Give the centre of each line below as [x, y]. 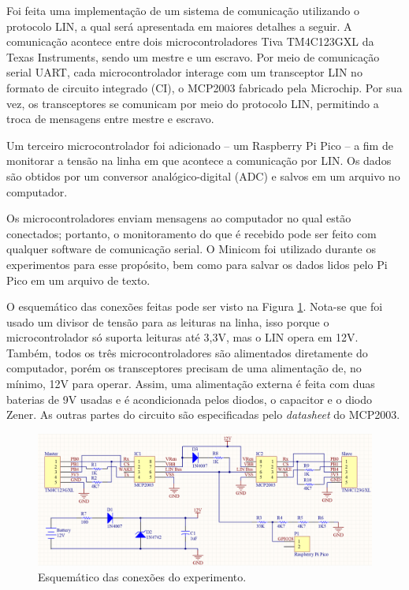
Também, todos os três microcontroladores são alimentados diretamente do [187, 352]
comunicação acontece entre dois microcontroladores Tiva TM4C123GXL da [190, 41]
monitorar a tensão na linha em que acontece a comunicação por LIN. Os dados [199, 161]
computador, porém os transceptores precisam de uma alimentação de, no [184, 368]
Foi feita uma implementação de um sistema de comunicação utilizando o [183, 10]
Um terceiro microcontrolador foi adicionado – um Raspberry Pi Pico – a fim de [200, 145]
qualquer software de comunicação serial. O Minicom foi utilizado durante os [191, 249]
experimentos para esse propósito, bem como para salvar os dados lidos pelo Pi [197, 264]
